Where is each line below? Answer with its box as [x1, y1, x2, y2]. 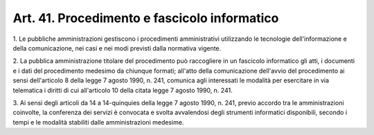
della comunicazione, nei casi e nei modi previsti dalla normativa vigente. [12, 44, 222, 52]
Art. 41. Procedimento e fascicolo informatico [12, 10, 279, 26]
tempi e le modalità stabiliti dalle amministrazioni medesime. [12, 118, 184, 126]
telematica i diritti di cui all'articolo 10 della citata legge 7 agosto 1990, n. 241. [12, 86, 233, 94]
